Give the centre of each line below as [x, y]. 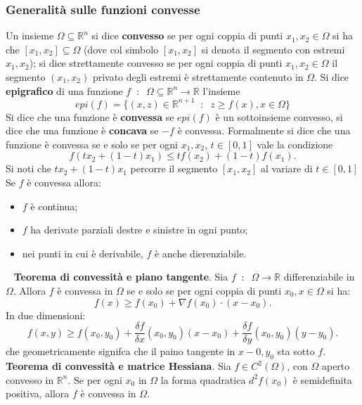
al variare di [286, 168]
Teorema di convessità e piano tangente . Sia [121, 277]
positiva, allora [38, 393]
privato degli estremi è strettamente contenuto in [198, 77]
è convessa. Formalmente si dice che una [264, 130]
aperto [336, 366]
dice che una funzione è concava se [82, 130]
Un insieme [30, 36]
